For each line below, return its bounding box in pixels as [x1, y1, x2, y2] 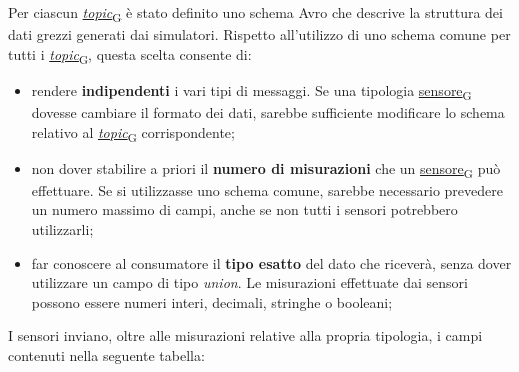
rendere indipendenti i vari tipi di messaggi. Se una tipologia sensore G [31, 79, 472, 103]
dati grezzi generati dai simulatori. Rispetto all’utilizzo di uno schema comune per [8, 24, 511, 45]
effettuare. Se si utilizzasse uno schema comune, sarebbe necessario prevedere [31, 179, 503, 200]
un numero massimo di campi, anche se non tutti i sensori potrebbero [31, 199, 458, 220]
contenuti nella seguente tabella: [8, 344, 205, 365]
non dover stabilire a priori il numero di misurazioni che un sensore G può [31, 157, 501, 181]
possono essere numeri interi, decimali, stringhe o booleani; [31, 291, 393, 312]
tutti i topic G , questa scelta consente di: [8, 43, 252, 67]
